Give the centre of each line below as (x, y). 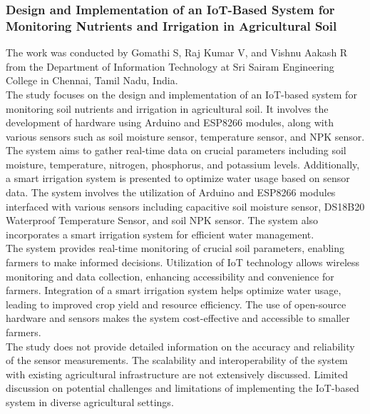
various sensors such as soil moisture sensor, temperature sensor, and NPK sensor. (185, 136)
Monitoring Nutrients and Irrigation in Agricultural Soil (171, 25)
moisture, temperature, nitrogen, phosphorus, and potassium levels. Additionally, (183, 164)
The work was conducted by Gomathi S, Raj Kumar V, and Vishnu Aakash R (177, 52)
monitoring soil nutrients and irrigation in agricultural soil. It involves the (167, 108)
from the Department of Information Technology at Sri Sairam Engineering (170, 66)
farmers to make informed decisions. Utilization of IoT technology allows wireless (183, 262)
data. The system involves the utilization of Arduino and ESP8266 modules (171, 192)
